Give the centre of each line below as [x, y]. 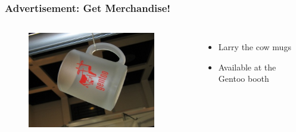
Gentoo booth [244, 79]
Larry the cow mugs [255, 47]
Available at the [247, 67]
